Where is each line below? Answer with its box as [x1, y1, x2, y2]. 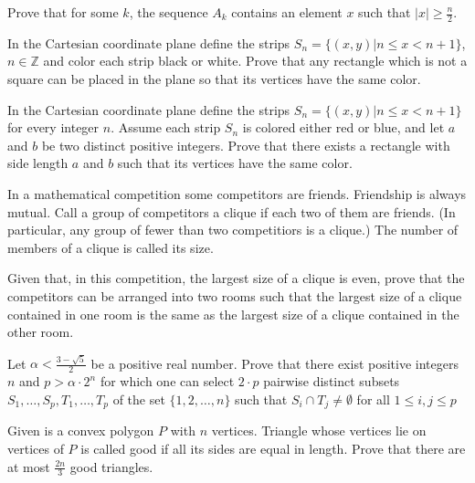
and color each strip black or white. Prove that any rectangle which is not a [43, 51, 468, 70]
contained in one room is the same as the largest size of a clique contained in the [7, 304, 459, 323]
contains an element [231, 3, 343, 21]
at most [7, 457, 50, 476]
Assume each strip [118, 118, 221, 137]
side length [7, 153, 69, 173]
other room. [7, 322, 74, 341]
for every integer [7, 118, 100, 137]
